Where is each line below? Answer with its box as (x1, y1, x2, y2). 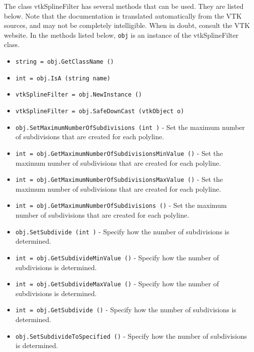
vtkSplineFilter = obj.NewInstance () (15, 91, 142, 99)
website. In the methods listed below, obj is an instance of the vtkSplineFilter (4, 29, 239, 40)
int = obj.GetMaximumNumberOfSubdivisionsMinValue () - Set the (15, 148, 223, 158)
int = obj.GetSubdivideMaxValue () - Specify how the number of (15, 278, 219, 289)
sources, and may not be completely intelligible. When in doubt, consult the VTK (4, 20, 250, 30)
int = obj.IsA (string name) (15, 75, 111, 82)
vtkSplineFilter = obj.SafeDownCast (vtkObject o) (15, 108, 184, 115)
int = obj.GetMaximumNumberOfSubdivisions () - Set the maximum (15, 200, 227, 210)
